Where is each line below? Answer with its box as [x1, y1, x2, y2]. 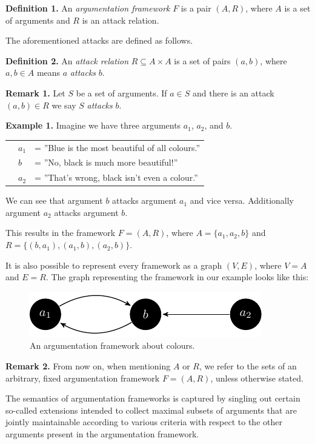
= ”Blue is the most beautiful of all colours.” [35, 141, 201, 153]
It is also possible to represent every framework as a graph [5, 258, 222, 271]
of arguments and [5, 13, 70, 26]
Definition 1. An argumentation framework [5, 2, 170, 14]
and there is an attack [193, 86, 274, 99]
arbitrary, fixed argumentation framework [5, 371, 160, 384]
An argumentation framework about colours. [30, 339, 195, 352]
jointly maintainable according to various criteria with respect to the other [5, 415, 282, 428]
